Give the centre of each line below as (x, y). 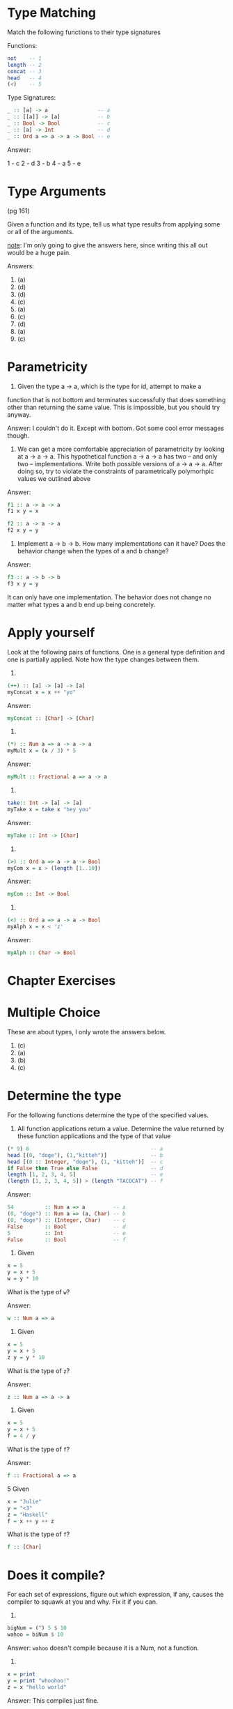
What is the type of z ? (39, 1370)
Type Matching (51, 13)
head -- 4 (24, 78)
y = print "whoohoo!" (39, 1680)
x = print (22, 1674)
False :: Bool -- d (67, 1227)
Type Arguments (57, 191)
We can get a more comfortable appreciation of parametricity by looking (121, 449)
